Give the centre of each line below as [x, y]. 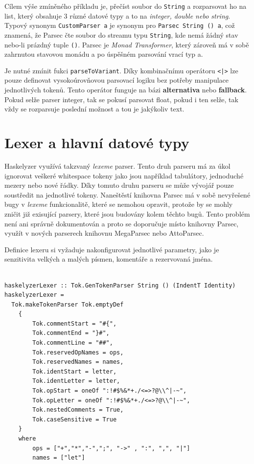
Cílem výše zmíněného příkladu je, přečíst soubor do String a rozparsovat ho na [126, 6]
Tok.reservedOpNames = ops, [78, 352]
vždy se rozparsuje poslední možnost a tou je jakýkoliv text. [94, 109]
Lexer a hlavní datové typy [97, 143]
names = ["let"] [59, 458]
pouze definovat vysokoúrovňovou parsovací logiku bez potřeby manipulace [117, 80]
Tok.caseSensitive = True [75, 419]
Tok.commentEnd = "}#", [71, 333]
